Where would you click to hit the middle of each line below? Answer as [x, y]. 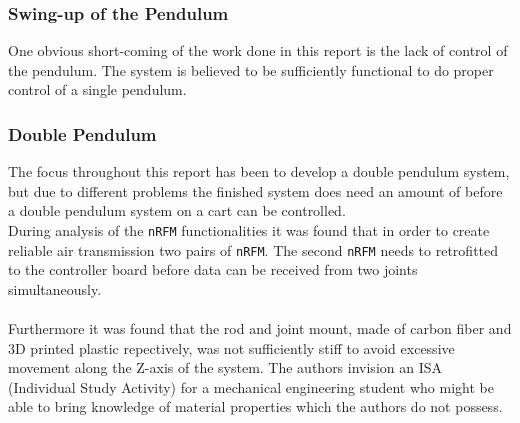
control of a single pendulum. [97, 89]
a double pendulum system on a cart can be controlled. [177, 210]
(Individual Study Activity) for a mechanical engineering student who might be [251, 386]
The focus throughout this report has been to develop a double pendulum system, [259, 171]
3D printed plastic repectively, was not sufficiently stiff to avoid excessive [231, 347]
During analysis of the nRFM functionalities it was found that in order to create [249, 230]
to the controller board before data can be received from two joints [213, 269]
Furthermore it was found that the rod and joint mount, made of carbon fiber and [260, 328]
